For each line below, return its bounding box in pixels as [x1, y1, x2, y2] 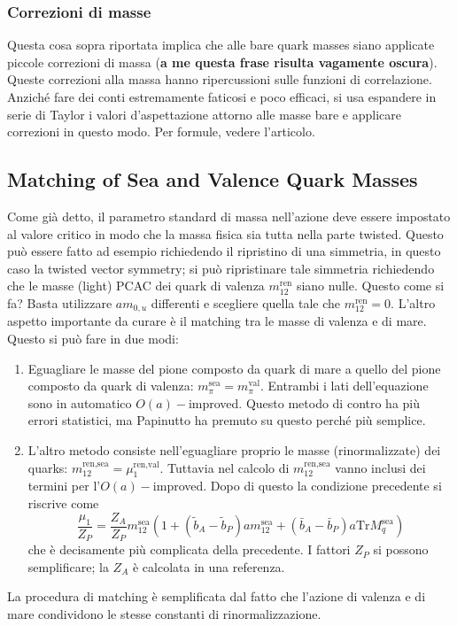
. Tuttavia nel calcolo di [159, 458, 290, 476]
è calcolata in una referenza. [132, 557, 285, 576]
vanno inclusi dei [335, 458, 426, 476]
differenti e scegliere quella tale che [151, 293, 341, 312]
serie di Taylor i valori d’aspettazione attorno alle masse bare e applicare [7, 104, 402, 123]
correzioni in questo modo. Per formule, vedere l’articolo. [7, 122, 315, 141]
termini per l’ [27, 476, 101, 495]
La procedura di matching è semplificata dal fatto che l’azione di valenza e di [7, 587, 426, 606]
